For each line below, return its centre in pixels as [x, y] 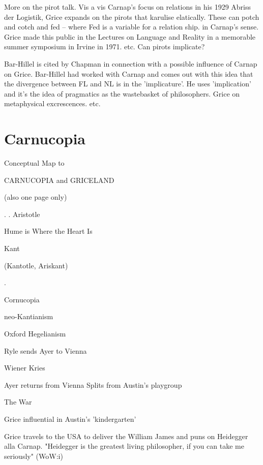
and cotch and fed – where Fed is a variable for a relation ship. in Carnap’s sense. [131, 27]
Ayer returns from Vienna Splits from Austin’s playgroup [93, 384]
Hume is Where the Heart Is [48, 231]
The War [18, 402]
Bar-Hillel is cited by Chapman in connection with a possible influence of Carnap [131, 63]
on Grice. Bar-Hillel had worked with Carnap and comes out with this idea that [129, 73]
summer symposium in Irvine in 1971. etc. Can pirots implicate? [105, 46]
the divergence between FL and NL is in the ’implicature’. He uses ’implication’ [128, 84]
